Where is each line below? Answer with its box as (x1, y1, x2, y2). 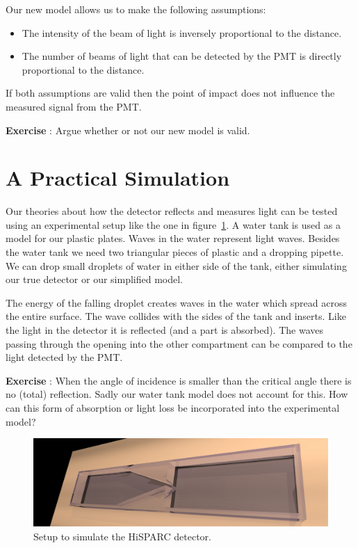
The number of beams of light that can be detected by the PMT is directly (22, 49, 342, 63)
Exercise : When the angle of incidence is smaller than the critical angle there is (6, 373, 352, 387)
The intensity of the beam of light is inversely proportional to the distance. (22, 25, 342, 40)
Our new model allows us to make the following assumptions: (6, 2, 266, 16)
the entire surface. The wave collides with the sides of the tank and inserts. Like (6, 309, 346, 323)
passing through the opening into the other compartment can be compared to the (6, 336, 352, 350)
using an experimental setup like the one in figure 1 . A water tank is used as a (6, 217, 341, 232)
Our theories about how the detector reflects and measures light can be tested (6, 204, 338, 218)
